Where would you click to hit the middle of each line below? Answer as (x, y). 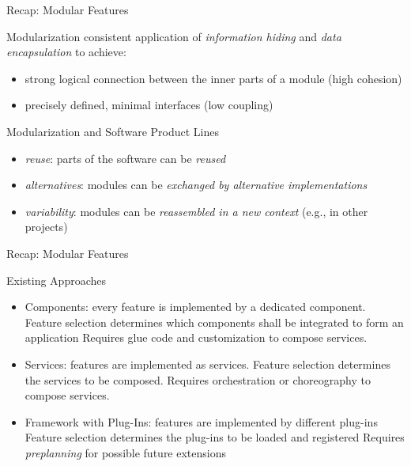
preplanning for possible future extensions (126, 452)
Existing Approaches (57, 280)
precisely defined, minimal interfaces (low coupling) (149, 105)
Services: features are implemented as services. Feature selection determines (207, 364)
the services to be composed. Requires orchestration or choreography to (198, 379)
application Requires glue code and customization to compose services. (196, 337)
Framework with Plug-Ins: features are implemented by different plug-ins (201, 421)
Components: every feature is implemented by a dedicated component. (195, 307)
